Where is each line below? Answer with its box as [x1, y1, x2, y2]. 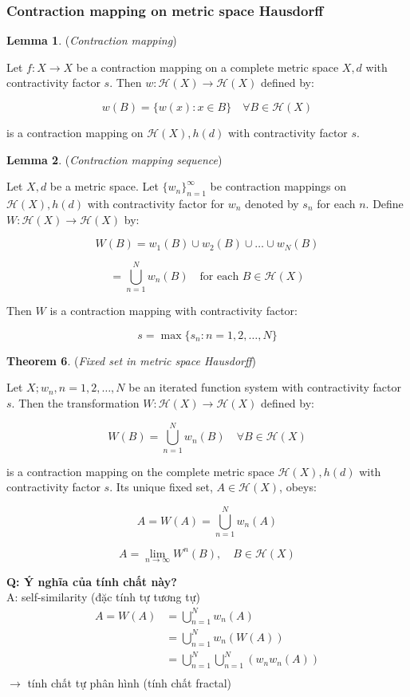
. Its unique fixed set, [109, 478, 213, 495]
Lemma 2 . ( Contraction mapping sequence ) [6, 151, 223, 167]
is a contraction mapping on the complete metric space [6, 463, 274, 479]
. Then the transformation [11, 395, 140, 412]
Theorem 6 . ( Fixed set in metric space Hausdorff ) [6, 352, 257, 368]
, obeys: [279, 478, 317, 495]
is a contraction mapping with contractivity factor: [49, 302, 298, 319]
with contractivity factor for [87, 195, 224, 211]
